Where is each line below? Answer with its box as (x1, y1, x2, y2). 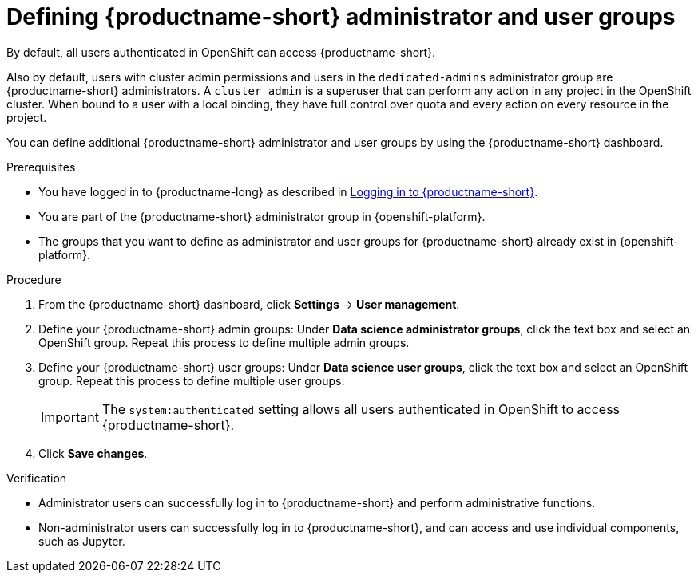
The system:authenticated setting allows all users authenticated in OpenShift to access (101, 400, 621, 417)
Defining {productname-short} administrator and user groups (6, 3, 676, 30)
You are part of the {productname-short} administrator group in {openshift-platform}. (38, 209, 486, 223)
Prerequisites (6, 160, 76, 174)
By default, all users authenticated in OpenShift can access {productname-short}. (6, 45, 436, 59)
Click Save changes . (38, 446, 148, 460)
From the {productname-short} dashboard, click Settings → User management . (38, 297, 460, 311)
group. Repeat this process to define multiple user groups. (38, 373, 345, 388)
